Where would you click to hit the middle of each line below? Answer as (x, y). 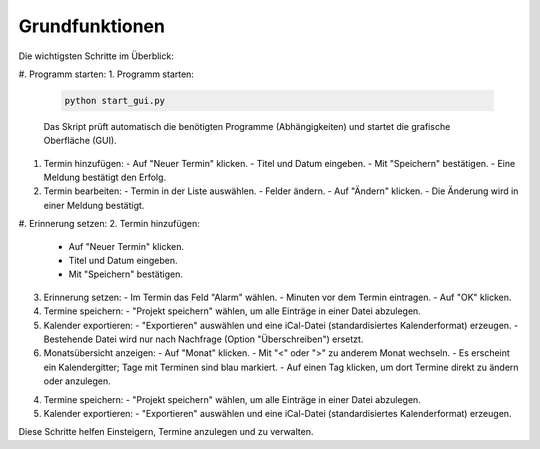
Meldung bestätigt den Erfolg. (105, 177)
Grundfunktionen (91, 26)
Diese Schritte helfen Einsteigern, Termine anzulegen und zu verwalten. (166, 432)
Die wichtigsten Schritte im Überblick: (96, 56)
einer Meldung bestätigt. (94, 205)
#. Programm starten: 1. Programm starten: (106, 74)
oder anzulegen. (77, 381)
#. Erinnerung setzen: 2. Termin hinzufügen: (109, 224)
